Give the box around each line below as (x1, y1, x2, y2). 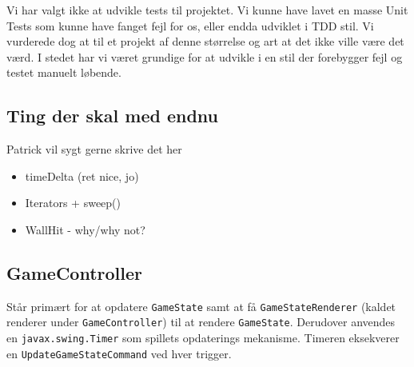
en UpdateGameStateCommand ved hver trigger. (6, 345, 232, 361)
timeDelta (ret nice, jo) (25, 167, 139, 184)
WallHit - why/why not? (25, 221, 145, 237)
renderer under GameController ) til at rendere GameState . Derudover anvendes (6, 313, 396, 330)
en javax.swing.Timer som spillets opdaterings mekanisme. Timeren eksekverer (6, 329, 400, 346)
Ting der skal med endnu (6, 103, 218, 128)
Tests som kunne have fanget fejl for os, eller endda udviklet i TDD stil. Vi (6, 17, 374, 34)
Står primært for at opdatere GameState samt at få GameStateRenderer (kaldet (6, 297, 396, 314)
